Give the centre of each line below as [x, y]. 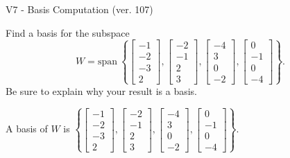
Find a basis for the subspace [68, 32]
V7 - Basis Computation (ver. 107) [79, 9]
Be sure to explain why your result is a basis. [102, 90]
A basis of [27, 129]
